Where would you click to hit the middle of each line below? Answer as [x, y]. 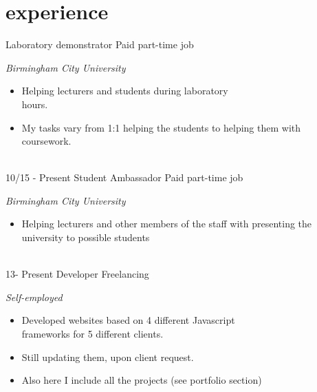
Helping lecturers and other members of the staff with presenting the [167, 224]
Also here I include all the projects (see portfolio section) [142, 380]
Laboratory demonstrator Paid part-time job [100, 44]
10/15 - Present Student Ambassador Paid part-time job [124, 177]
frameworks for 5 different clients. [92, 334]
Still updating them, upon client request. [108, 357]
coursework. [46, 141]
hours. [35, 104]
